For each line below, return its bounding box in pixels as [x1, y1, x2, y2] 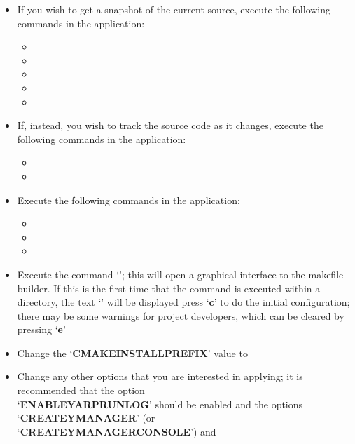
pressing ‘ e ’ [17, 322, 66, 337]
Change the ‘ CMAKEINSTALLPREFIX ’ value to [17, 345, 248, 360]
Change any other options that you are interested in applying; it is [17, 369, 303, 384]
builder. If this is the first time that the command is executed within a [17, 281, 321, 295]
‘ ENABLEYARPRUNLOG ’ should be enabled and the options [17, 396, 303, 411]
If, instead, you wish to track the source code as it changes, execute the [17, 118, 323, 133]
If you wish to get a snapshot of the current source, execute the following [17, 2, 331, 16]
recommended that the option [17, 383, 145, 398]
